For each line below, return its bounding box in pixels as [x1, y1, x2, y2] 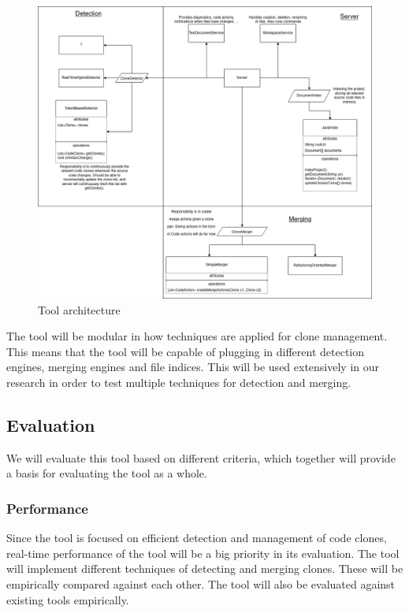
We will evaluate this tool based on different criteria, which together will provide [6, 449, 396, 466]
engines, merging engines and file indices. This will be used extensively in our [6, 359, 380, 375]
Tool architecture [38, 301, 121, 318]
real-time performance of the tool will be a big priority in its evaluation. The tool [6, 544, 400, 561]
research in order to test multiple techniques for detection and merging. [6, 373, 351, 390]
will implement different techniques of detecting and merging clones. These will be [6, 560, 403, 577]
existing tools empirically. [6, 591, 129, 607]
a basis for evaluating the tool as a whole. [6, 465, 207, 481]
